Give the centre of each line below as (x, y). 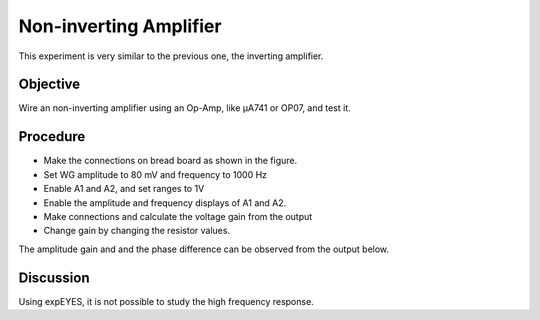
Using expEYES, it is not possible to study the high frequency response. (166, 301)
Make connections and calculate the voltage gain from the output (178, 216)
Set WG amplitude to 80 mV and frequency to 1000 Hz (155, 174)
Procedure (52, 136)
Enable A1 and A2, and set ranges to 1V (124, 189)
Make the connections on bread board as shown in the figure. (170, 161)
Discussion (54, 277)
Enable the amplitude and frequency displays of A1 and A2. (165, 202)
